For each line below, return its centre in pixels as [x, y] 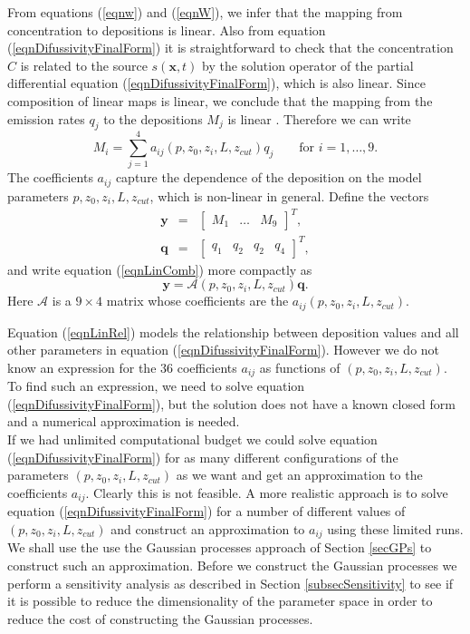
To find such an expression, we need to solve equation [156, 386]
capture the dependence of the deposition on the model [269, 177]
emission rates [46, 118]
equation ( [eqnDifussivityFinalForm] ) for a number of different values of [206, 511]
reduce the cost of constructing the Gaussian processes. [160, 618]
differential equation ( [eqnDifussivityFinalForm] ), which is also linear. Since [216, 83]
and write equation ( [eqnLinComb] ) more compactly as [160, 269]
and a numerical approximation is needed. [124, 421]
